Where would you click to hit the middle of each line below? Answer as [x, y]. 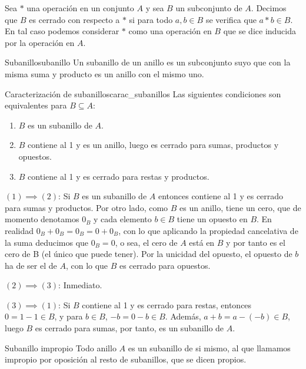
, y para [69, 316]
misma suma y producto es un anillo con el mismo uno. [104, 73]
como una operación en [170, 31]
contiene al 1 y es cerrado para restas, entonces [167, 304]
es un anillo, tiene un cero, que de [240, 207]
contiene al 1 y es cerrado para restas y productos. [119, 176]
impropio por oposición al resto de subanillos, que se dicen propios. [126, 359]
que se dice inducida [260, 31]
